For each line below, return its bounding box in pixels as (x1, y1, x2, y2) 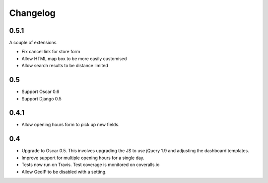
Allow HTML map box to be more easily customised (21, 55, 127, 62)
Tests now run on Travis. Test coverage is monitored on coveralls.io (21, 162, 160, 168)
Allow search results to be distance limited (21, 63, 109, 69)
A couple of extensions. (9, 40, 58, 46)
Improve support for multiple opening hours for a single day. (21, 155, 145, 161)
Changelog (9, 7, 56, 18)
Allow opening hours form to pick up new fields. (21, 122, 120, 128)
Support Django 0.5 (21, 95, 62, 101)
